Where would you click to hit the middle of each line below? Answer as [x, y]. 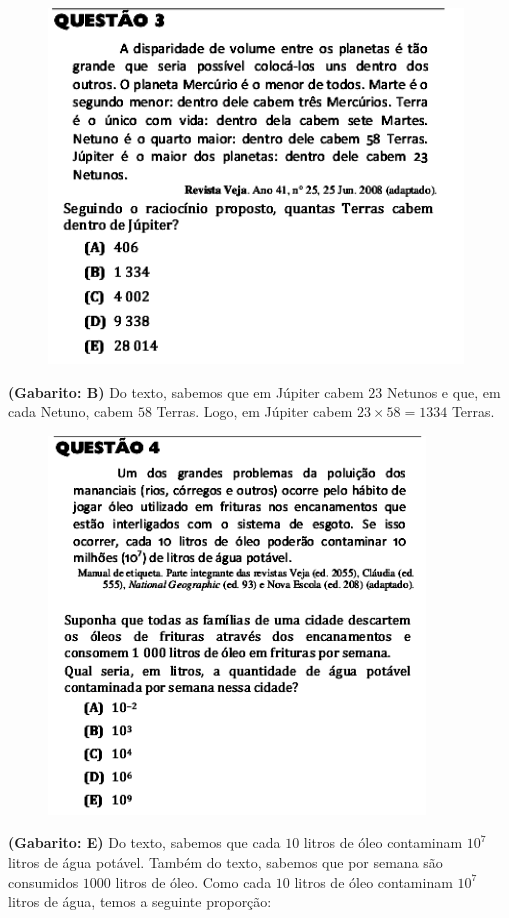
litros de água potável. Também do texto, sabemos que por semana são [225, 862]
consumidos [43, 881]
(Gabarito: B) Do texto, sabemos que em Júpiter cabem [186, 391]
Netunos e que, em [443, 391]
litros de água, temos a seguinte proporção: [140, 901]
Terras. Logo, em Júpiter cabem [254, 411]
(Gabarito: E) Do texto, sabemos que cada [144, 842]
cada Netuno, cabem [71, 411]
